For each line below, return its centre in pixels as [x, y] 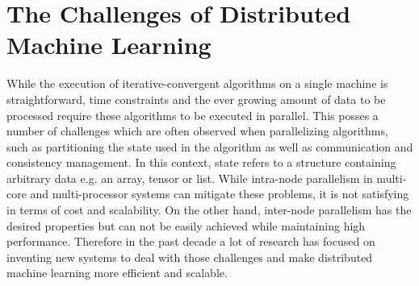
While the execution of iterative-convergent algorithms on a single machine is [197, 83]
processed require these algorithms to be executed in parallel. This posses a [193, 115]
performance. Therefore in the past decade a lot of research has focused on [191, 241]
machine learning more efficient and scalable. [117, 273]
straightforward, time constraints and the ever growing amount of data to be [196, 99]
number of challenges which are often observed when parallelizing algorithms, [197, 131]
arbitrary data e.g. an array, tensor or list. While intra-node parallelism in [190, 178]
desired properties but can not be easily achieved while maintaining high [186, 225]
